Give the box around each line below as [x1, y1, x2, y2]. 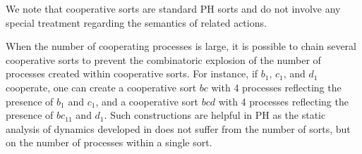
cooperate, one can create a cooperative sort [6, 79, 197, 94]
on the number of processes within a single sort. [6, 135, 212, 150]
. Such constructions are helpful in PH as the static [104, 108, 326, 122]
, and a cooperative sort [95, 94, 199, 108]
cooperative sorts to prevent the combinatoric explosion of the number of [6, 52, 321, 67]
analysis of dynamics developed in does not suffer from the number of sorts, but [6, 121, 351, 136]
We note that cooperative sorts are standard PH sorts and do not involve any [6, 1, 341, 15]
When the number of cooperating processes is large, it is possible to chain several [6, 39, 356, 53]
